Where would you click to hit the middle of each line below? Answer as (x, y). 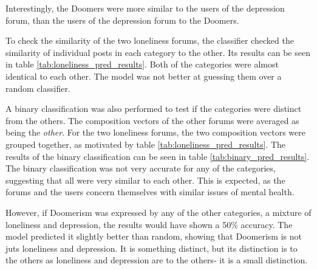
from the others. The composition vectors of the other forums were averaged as (152, 120)
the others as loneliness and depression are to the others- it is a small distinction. (157, 260)
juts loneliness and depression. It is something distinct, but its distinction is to (152, 248)
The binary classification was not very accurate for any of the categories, (141, 168)
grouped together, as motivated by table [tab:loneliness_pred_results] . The (146, 144)
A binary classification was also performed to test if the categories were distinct (154, 109)
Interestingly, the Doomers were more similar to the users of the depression (145, 8)
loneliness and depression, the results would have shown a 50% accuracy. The (149, 224)
